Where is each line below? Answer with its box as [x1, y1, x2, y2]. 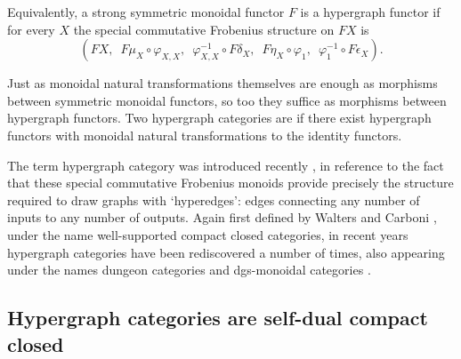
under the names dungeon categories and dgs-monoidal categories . [7, 260, 371, 279]
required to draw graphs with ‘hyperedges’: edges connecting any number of [7, 190, 420, 209]
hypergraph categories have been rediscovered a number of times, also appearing [7, 243, 445, 261]
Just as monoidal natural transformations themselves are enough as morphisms [7, 74, 438, 92]
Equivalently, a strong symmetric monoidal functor [7, 3, 285, 20]
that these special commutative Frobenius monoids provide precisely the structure [7, 173, 454, 192]
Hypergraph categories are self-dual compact [7, 304, 428, 331]
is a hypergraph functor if [300, 3, 441, 20]
